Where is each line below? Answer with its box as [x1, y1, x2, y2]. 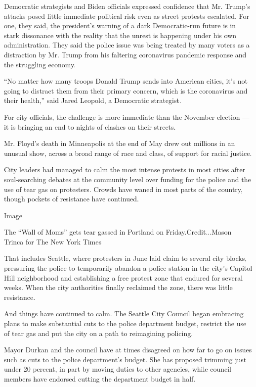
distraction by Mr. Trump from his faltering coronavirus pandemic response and [4, 49, 247, 59]
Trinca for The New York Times [4, 236, 101, 246]
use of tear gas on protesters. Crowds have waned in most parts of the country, [4, 184, 243, 194]
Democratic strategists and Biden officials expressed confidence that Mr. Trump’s [4, 1, 251, 11]
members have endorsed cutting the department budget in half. [4, 374, 196, 384]
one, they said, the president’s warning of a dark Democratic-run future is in [4, 20, 236, 31]
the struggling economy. [4, 59, 76, 69]
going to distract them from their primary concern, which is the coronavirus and [4, 85, 248, 96]
